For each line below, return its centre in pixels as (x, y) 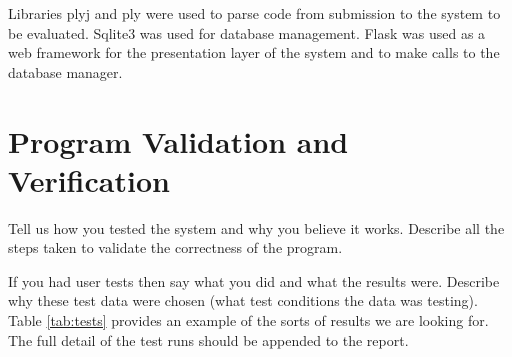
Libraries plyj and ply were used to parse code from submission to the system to (254, 13)
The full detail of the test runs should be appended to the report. (208, 339)
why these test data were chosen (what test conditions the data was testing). (243, 300)
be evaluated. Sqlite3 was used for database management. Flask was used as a (247, 32)
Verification (89, 179)
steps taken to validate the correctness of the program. (175, 247)
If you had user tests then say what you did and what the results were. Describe (254, 280)
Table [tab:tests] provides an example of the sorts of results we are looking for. (248, 320)
